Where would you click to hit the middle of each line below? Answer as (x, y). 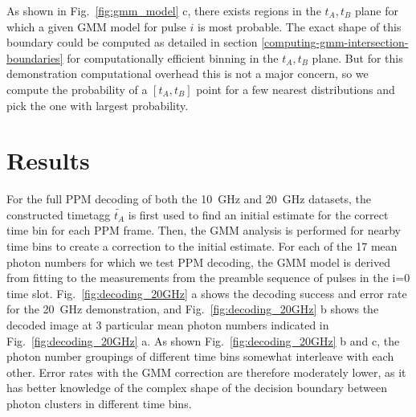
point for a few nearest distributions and (296, 89)
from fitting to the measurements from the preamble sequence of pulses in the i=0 (208, 278)
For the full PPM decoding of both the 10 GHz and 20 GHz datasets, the (189, 199)
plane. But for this (357, 57)
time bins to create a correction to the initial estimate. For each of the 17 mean (202, 246)
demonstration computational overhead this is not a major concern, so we (188, 74)
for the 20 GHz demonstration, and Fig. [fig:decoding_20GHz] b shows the (193, 309)
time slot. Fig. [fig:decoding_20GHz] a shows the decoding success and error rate (207, 293)
